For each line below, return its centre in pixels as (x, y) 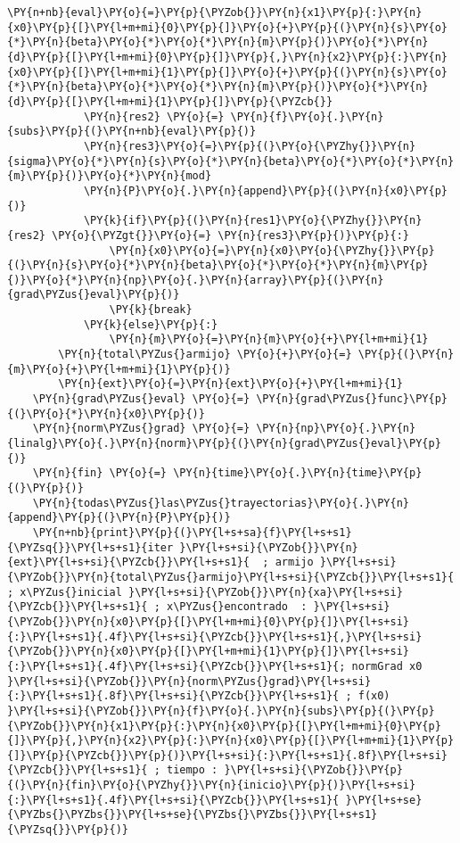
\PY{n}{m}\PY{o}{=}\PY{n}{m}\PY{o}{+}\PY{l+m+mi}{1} (269, 339)
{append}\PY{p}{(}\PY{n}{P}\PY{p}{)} (119, 518)
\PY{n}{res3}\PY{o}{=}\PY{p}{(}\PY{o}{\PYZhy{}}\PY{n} (250, 146)
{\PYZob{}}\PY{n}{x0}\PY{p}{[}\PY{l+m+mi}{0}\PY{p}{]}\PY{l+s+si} (209, 621)
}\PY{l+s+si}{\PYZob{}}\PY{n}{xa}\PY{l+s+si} (266, 592)
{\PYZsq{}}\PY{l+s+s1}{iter (90, 547)
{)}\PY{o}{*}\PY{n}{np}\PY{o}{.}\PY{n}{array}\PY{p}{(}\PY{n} (196, 280)
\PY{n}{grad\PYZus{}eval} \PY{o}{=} (141, 399)
